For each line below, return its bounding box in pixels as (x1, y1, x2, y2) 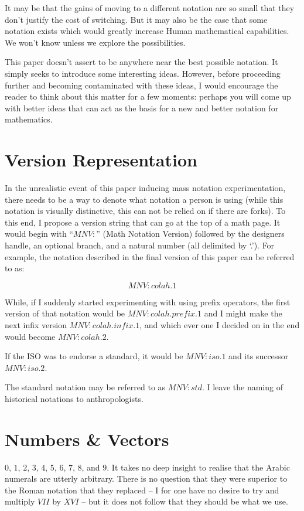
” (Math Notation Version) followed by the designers (96, 227, 285, 240)
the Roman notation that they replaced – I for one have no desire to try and (5, 483, 279, 496)
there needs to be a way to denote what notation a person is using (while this (5, 193, 283, 205)
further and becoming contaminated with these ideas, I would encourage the (5, 79, 278, 91)
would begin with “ (5, 227, 74, 240)
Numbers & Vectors (5, 427, 169, 451)
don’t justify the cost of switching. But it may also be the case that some (5, 13, 268, 25)
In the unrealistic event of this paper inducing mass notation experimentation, (5, 182, 286, 194)
